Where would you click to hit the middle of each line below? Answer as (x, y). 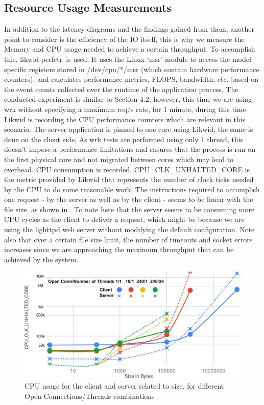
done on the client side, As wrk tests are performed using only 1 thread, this (124, 139)
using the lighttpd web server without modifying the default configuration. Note (129, 229)
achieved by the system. (41, 259)
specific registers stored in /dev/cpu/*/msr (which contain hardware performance (132, 69)
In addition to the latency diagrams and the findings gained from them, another (129, 29)
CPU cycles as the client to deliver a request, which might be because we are (124, 219)
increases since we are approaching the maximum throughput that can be (119, 249)
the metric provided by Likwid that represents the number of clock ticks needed (129, 179)
